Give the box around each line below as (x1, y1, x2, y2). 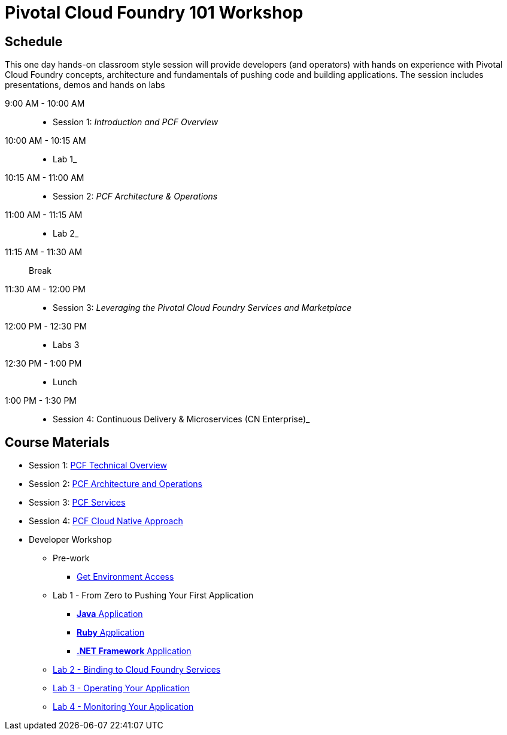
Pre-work (53, 553, 90, 564)
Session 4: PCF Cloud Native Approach (29, 516, 183, 527)
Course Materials (5, 434, 110, 450)
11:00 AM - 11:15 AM (5, 210, 83, 220)
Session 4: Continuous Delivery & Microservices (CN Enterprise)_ (53, 414, 310, 425)
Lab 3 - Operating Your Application (53, 683, 190, 694)
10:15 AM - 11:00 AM (5, 173, 84, 183)
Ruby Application (77, 627, 145, 638)
